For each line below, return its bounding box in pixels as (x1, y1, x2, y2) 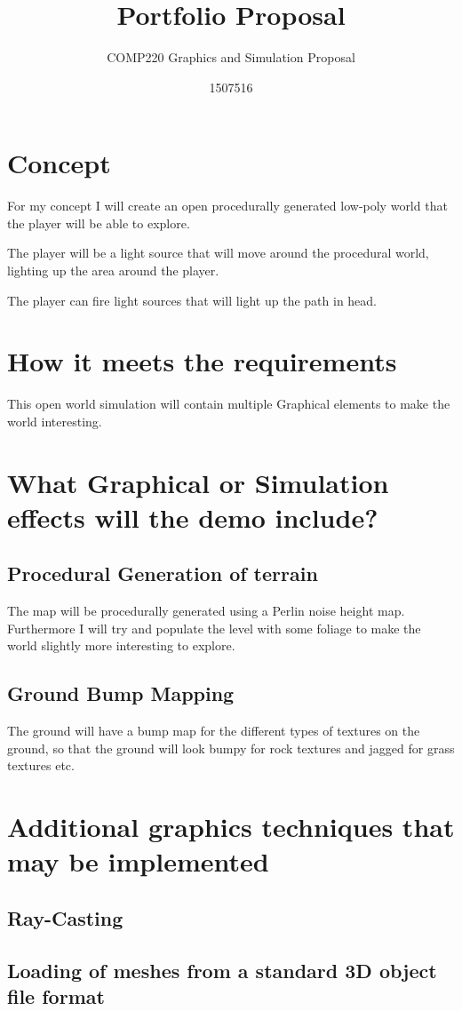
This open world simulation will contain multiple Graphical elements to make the (7, 394, 450, 413)
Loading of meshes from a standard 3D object (7, 956, 437, 983)
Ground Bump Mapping (7, 680, 235, 707)
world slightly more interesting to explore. (7, 636, 235, 655)
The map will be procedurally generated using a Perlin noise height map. (7, 601, 405, 620)
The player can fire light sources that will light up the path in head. (7, 291, 378, 309)
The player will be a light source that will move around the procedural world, (7, 243, 429, 262)
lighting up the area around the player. (7, 261, 219, 280)
